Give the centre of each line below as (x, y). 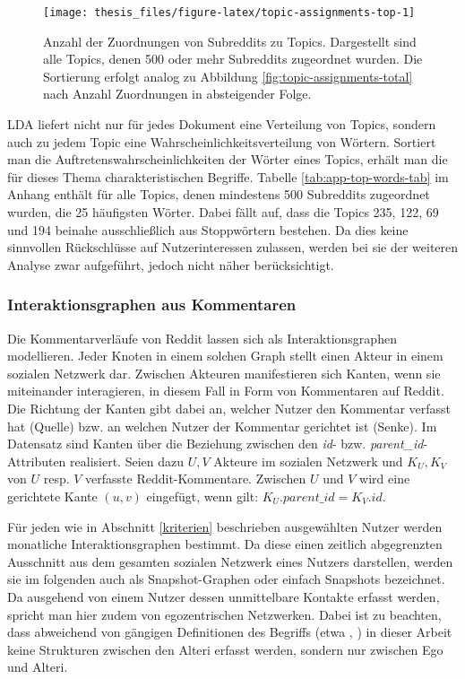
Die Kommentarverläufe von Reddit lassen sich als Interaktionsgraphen (202, 338)
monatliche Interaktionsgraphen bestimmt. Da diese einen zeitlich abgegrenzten (225, 544)
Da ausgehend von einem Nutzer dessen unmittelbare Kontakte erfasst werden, (224, 596)
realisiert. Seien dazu (127, 461)
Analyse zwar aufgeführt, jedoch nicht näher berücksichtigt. (171, 264)
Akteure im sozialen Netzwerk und (308, 461)
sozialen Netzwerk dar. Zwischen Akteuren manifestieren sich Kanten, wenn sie (224, 373)
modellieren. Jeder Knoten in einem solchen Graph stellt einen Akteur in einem (225, 356)
